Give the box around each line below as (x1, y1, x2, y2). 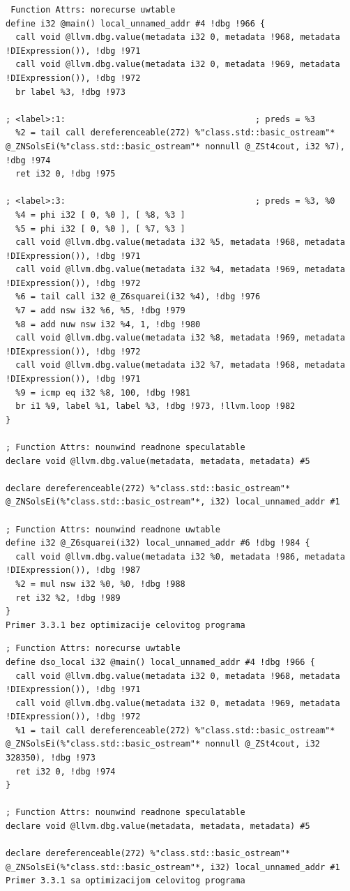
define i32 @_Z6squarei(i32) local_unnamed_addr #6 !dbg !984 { (6, 538, 310, 548)
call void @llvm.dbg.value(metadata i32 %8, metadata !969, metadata (15, 333, 345, 343)
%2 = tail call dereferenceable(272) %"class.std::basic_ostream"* (15, 128, 335, 138)
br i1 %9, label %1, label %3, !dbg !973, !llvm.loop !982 (15, 401, 296, 412)
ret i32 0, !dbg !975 (15, 169, 116, 179)
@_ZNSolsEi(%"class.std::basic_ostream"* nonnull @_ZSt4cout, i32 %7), (6, 141, 345, 151)
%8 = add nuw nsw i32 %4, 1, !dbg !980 (15, 319, 201, 329)
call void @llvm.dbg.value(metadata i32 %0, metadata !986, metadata (15, 551, 345, 562)
